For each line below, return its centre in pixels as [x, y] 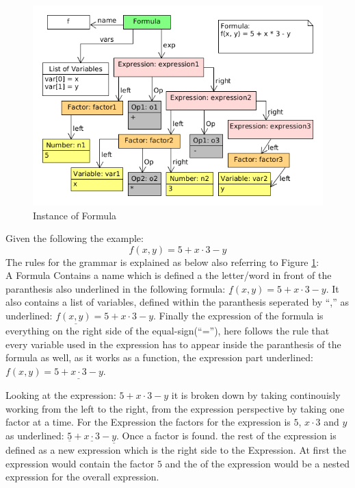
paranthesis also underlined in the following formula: [116, 288]
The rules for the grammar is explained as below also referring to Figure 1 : [162, 261]
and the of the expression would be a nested [257, 463]
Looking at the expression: [61, 395]
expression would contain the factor [80, 463]
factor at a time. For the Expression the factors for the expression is [148, 422]
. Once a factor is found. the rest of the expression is [226, 436]
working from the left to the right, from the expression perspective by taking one [175, 408]
